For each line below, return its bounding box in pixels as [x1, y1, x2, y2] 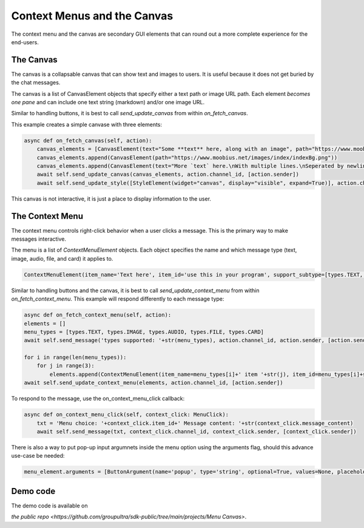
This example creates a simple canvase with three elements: [11, 121, 163, 128]
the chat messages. [11, 79, 61, 86]
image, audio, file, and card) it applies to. [11, 255, 113, 262]
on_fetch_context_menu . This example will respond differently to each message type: [11, 295, 224, 302]
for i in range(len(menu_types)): [24, 354, 127, 361]
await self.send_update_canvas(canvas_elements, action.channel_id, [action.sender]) [36, 171, 300, 178]
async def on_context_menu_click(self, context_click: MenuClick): [24, 411, 229, 418]
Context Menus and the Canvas [11, 9, 174, 22]
